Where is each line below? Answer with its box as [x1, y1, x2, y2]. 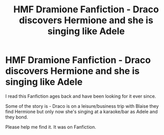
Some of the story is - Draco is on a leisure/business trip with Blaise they [5, 103, 159, 109]
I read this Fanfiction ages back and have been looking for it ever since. [5, 93, 156, 99]
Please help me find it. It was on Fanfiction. [5, 124, 96, 130]
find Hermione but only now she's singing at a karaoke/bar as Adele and [5, 108, 158, 114]
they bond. [5, 114, 28, 120]
